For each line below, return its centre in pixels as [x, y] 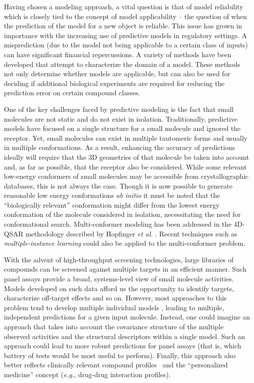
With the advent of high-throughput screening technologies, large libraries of [119, 259]
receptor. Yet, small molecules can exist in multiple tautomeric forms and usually [126, 138]
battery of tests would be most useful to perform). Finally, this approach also [120, 355]
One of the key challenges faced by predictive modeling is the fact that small [119, 109]
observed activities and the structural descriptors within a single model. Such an [125, 336]
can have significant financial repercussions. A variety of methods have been [118, 54]
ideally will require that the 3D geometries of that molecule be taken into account [127, 157]
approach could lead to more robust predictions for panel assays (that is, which [123, 346]
